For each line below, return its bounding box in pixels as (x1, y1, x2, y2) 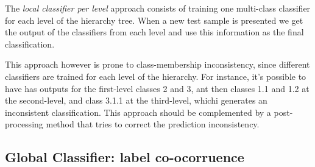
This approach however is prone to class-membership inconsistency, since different (5, 58, 310, 71)
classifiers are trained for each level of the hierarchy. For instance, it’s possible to (5, 69, 306, 82)
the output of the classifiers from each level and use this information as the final (5, 26, 304, 38)
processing (5, 118, 43, 130)
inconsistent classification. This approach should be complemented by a (5, 105, 271, 118)
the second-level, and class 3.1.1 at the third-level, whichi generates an (5, 94, 267, 107)
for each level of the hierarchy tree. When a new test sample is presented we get (5, 13, 303, 26)
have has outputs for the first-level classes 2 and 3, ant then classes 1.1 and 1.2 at (5, 82, 310, 94)
